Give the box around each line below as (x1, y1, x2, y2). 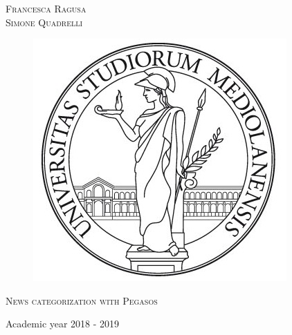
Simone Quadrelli (6, 15, 83, 29)
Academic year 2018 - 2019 (6, 316, 120, 331)
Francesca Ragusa (6, 1, 86, 15)
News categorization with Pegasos (6, 293, 158, 307)
